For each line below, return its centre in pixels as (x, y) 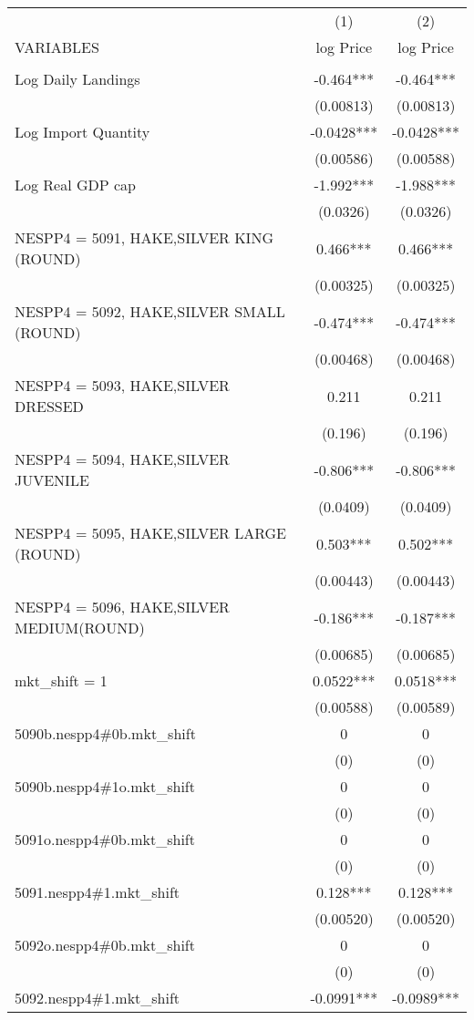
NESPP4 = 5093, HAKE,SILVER (122, 385)
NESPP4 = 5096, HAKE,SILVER (122, 607)
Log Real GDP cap (75, 185)
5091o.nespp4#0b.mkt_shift (105, 839)
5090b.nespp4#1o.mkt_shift (105, 786)
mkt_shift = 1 (61, 680)
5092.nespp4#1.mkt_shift (98, 998)
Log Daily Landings (77, 79)
